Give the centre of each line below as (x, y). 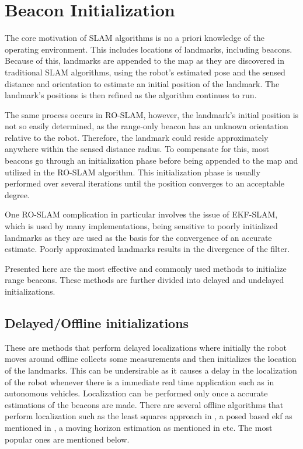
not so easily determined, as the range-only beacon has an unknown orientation (147, 126)
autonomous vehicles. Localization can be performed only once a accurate (136, 393)
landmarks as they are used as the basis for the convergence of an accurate (138, 237)
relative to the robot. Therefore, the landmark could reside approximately (137, 137)
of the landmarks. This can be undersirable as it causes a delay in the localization (151, 370)
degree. (17, 194)
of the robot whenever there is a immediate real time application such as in (140, 381)
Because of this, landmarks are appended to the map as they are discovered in (145, 61)
